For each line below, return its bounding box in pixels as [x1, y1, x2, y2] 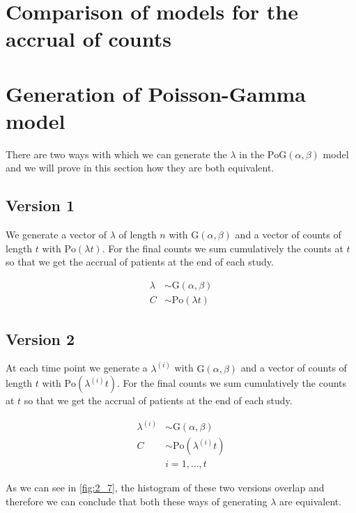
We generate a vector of [6, 227, 107, 242]
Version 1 [6, 194, 75, 216]
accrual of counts [6, 24, 171, 53]
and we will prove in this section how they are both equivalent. [6, 160, 274, 175]
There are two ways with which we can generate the [6, 146, 227, 161]
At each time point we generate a [6, 360, 148, 375]
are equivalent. [279, 494, 342, 509]
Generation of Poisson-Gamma [6, 79, 307, 107]
